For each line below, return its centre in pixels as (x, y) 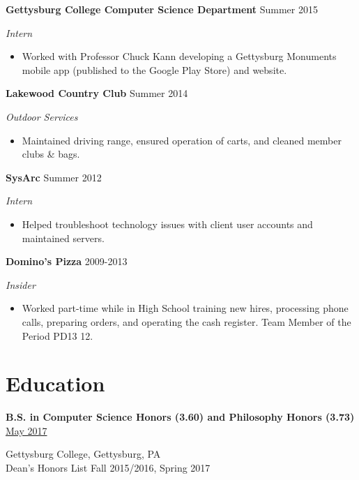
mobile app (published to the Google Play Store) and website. (154, 69)
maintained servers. (63, 238)
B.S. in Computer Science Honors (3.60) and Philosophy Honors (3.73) (180, 417)
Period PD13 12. (58, 335)
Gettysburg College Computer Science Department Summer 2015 (162, 9)
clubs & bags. (51, 154)
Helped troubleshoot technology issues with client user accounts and (167, 224)
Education (55, 383)
